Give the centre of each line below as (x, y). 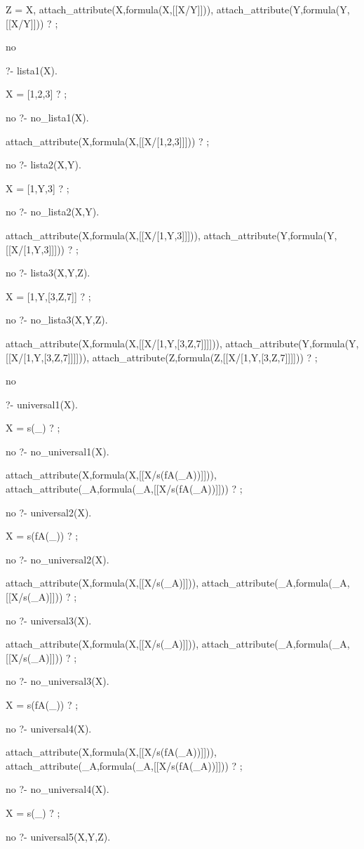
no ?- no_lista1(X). (47, 117)
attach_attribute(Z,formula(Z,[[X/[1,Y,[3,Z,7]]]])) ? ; (205, 357)
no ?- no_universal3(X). (58, 681)
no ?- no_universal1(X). (58, 451)
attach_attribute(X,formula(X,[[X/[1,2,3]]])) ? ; (108, 141)
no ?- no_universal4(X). (58, 789)
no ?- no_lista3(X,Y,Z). (57, 320)
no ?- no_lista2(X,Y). (53, 212)
